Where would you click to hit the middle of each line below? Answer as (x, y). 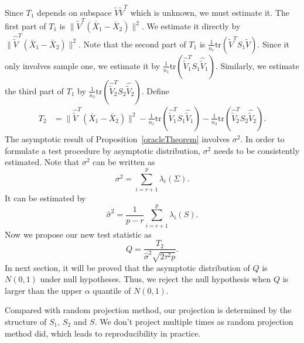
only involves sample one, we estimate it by (83, 65)
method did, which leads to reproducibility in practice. (103, 333)
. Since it (273, 44)
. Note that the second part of (132, 44)
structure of (26, 321)
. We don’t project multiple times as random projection (194, 321)
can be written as (124, 162)
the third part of (34, 90)
